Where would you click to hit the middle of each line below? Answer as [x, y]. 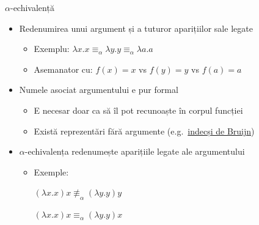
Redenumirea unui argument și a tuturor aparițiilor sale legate [136, 28]
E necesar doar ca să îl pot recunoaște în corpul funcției [138, 110]
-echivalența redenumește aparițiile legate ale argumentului [135, 151]
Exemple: [51, 172]
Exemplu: [52, 49]
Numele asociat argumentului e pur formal [99, 90]
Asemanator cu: [63, 69]
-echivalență [32, 7]
